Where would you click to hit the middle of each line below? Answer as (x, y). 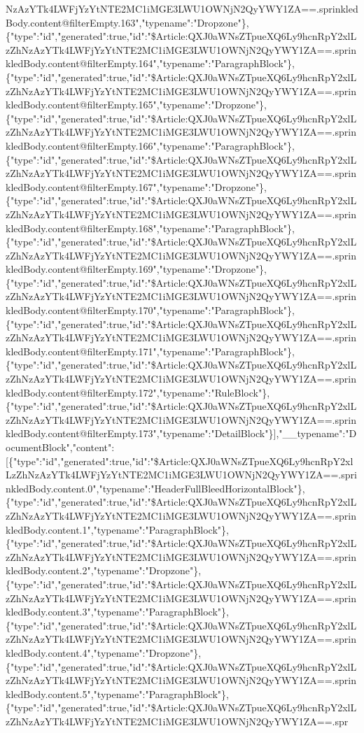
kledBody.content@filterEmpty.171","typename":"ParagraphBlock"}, (150, 351)
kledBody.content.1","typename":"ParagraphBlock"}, (117, 529)
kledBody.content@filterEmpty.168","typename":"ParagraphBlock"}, (150, 228)
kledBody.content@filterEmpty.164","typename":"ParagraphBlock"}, (150, 63)
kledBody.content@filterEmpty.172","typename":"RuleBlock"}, (138, 392)
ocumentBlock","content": (60, 447)
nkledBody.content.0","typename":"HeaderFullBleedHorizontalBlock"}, (155, 488)
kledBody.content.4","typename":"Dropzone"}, (104, 652)
